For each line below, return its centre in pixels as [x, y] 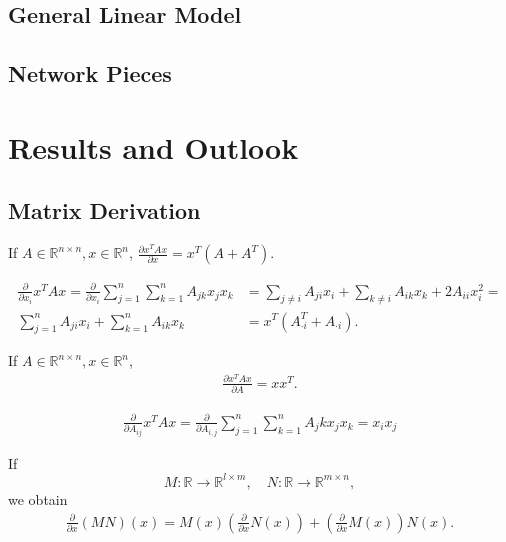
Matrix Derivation [104, 210]
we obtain [38, 498]
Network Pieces [90, 73]
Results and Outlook [153, 146]
